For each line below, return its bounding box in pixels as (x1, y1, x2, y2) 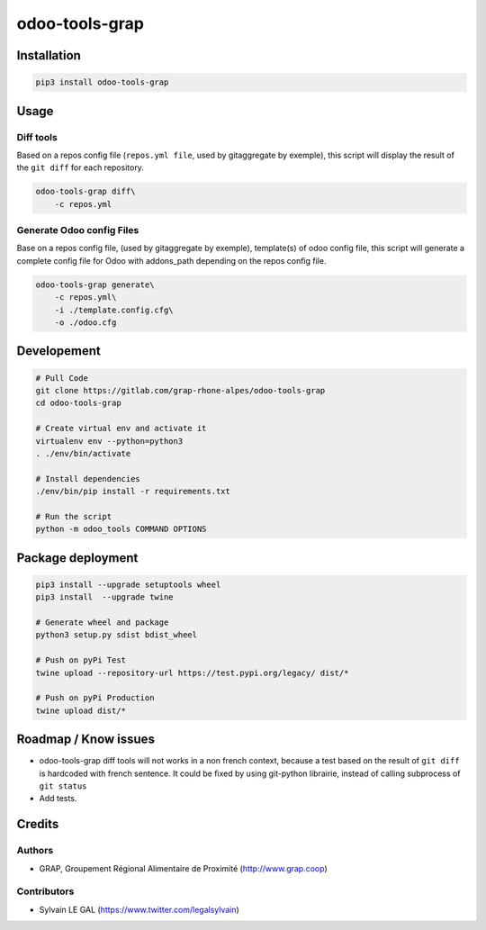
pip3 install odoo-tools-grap (35, 77, 169, 87)
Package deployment (16, 550, 139, 565)
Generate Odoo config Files (16, 224, 139, 237)
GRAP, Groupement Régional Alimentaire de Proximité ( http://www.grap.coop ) (39, 862, 328, 873)
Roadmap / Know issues (16, 732, 155, 747)
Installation (16, 48, 81, 63)
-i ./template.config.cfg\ (54, 304, 175, 315)
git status (39, 781, 87, 791)
